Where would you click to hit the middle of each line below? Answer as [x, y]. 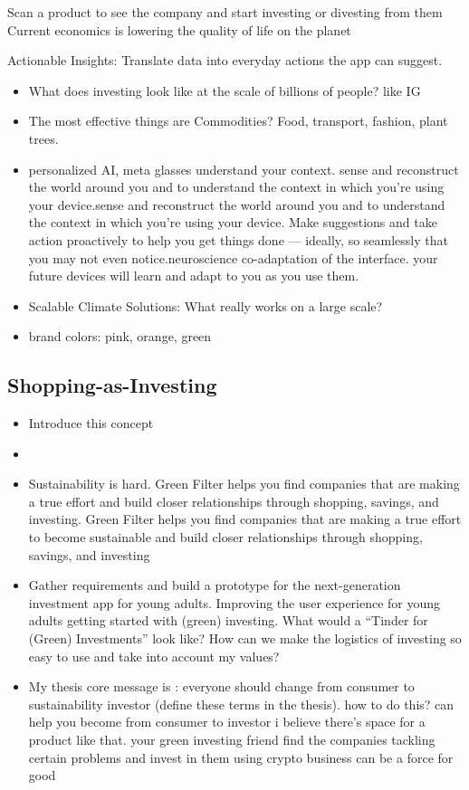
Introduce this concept [91, 423]
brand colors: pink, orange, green [120, 336]
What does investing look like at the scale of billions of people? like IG [225, 90]
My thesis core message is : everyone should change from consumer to [221, 686]
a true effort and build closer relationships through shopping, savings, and [234, 501]
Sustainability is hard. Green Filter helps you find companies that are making [244, 484]
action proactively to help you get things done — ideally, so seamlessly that [238, 239]
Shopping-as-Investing [112, 385]
